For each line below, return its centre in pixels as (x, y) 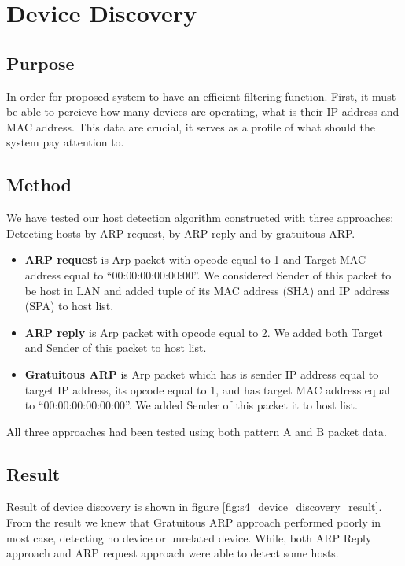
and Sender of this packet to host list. (116, 348)
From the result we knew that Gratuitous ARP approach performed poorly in (193, 522)
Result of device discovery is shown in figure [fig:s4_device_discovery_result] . (194, 507)
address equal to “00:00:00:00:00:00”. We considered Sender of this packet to (208, 274)
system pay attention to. (65, 142)
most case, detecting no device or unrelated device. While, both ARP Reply (189, 537)
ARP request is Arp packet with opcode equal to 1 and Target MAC (195, 259)
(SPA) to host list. (69, 306)
